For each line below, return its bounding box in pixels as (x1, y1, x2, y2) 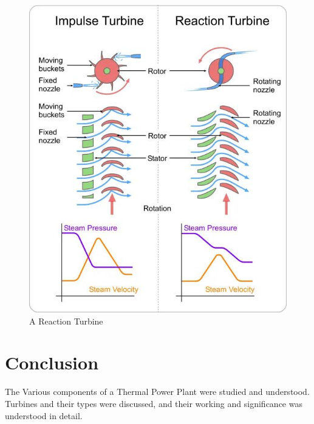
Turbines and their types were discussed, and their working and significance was (5, 397, 302, 409)
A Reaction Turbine (29, 314, 103, 327)
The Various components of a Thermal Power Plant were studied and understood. (5, 385, 310, 398)
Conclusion (5, 350, 99, 375)
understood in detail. (5, 409, 83, 422)
